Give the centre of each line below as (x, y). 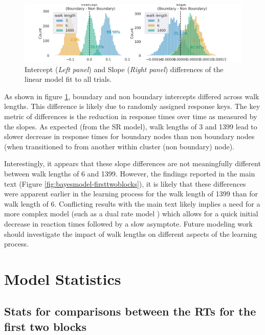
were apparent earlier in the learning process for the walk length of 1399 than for (131, 194)
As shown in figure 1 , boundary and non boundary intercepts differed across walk (132, 96)
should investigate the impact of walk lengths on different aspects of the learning (131, 233)
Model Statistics (63, 278)
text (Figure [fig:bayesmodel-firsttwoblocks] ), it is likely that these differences (125, 183)
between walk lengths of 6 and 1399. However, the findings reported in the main (130, 173)
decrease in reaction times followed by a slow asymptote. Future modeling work (128, 223)
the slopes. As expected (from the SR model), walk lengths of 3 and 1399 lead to (131, 126)
